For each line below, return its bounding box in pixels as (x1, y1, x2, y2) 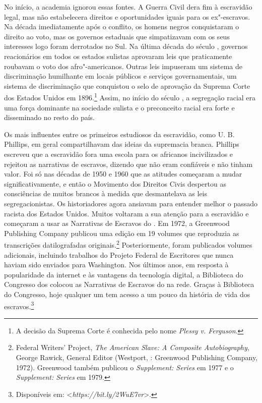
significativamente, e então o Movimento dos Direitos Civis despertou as (4, 178, 226, 189)
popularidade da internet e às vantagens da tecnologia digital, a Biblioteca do (4, 269, 243, 279)
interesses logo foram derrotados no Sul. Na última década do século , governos (4, 41, 248, 51)
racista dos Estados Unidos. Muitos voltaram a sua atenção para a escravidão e (4, 208, 249, 218)
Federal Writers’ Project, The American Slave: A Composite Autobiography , (16, 342, 249, 353)
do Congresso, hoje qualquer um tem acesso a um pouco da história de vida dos (4, 289, 250, 299)
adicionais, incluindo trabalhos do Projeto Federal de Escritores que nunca (4, 249, 234, 260)
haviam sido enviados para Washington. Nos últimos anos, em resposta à (4, 259, 229, 270)
